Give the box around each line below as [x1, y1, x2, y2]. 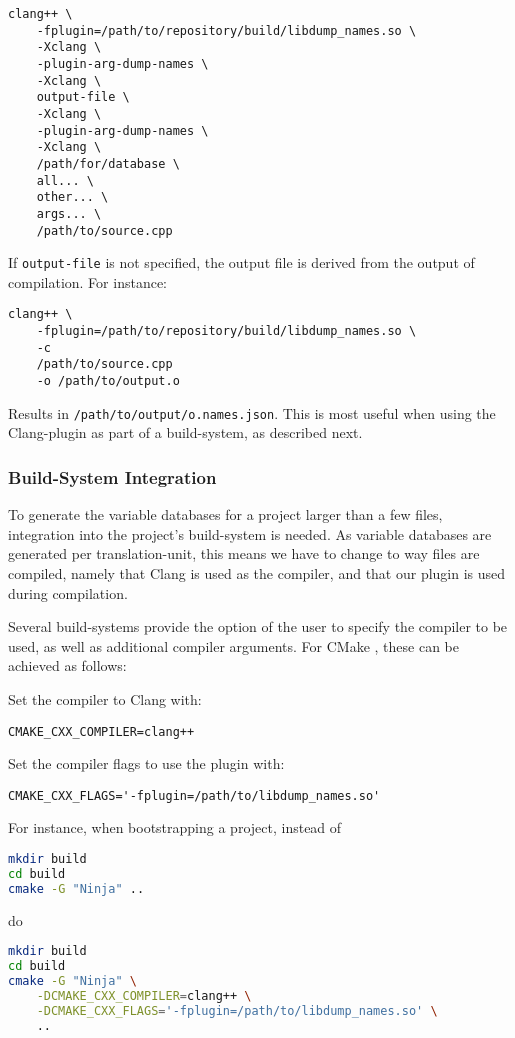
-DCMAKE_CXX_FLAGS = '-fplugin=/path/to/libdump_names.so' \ [36, 1003, 438, 1018]
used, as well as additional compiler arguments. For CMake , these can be [8, 635, 459, 656]
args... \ [36, 206, 102, 221]
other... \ [36, 190, 109, 205]
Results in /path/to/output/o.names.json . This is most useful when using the [8, 402, 496, 423]
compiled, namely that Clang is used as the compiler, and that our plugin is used [8, 562, 506, 583]
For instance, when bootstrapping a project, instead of [8, 817, 342, 838]
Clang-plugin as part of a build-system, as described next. [8, 422, 363, 443]
